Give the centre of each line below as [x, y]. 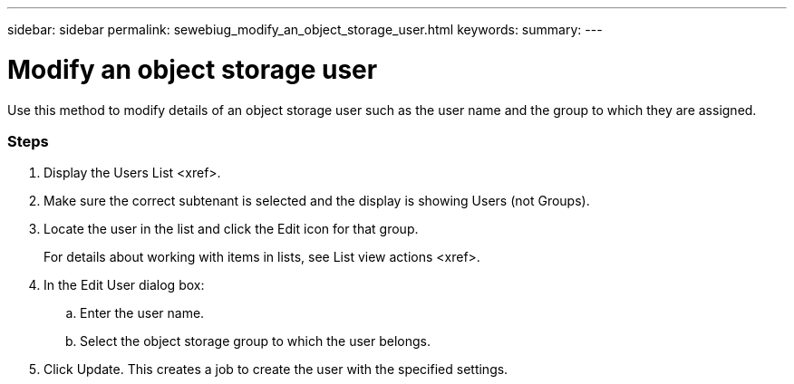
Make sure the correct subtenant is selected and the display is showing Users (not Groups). [317, 201]
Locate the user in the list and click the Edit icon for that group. [231, 229]
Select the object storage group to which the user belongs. [255, 341]
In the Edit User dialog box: [124, 285]
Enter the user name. [142, 313]
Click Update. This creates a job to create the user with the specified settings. [276, 370]
